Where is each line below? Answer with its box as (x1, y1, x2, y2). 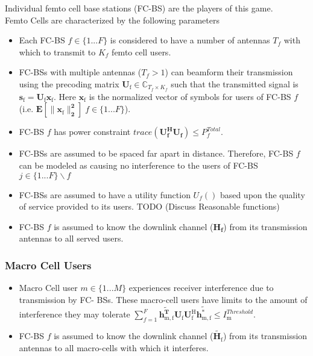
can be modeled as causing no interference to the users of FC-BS (19, 159, 258, 172)
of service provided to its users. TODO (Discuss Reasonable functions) (19, 200, 280, 213)
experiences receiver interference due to (128, 281, 274, 294)
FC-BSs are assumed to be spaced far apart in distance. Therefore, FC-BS (19, 147, 294, 160)
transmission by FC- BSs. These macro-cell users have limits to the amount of (19, 293, 308, 305)
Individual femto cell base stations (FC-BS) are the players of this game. (5, 2, 273, 14)
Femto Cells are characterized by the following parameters (5, 13, 220, 26)
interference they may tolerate (19, 308, 130, 320)
